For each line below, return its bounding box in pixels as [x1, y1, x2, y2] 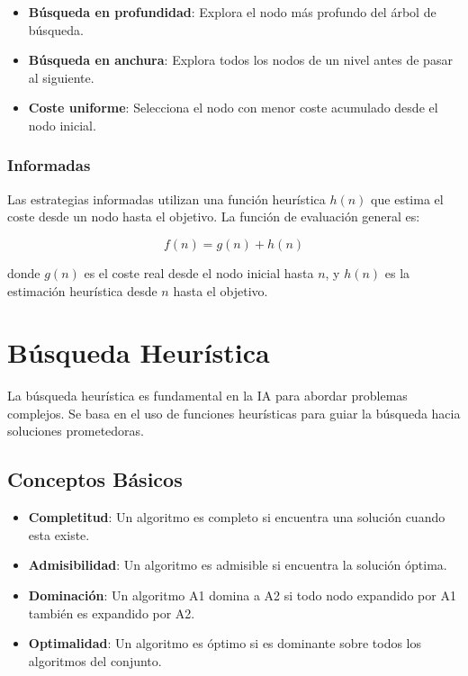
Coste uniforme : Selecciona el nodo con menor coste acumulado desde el [28, 98, 438, 117]
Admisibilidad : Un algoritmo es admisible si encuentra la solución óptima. [28, 555, 447, 574]
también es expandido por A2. [28, 603, 195, 622]
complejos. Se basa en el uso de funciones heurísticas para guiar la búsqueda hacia [7, 403, 461, 422]
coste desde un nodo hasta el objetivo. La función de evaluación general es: [7, 207, 420, 226]
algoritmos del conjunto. [28, 651, 162, 670]
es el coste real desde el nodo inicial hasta [84, 263, 314, 282]
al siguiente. [28, 68, 94, 86]
